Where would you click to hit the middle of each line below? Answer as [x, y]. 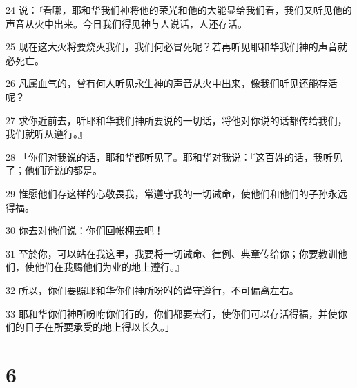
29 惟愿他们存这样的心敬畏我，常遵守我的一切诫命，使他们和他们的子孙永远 [176, 193]
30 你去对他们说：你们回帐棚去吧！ [85, 230]
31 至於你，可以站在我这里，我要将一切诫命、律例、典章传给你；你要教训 [172, 253]
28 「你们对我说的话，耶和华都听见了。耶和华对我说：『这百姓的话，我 [164, 156]
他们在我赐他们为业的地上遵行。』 [109, 267]
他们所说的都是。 [63, 170]
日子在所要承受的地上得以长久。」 [99, 327]
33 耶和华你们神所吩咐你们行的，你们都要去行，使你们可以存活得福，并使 [172, 313]
